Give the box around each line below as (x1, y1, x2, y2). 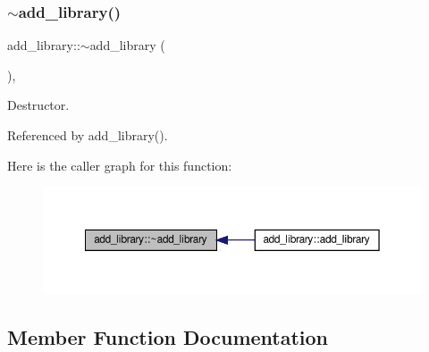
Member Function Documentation (7, 323, 329, 350)
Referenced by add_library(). (7, 126, 168, 144)
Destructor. (7, 96, 70, 114)
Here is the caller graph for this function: (7, 155, 232, 174)
